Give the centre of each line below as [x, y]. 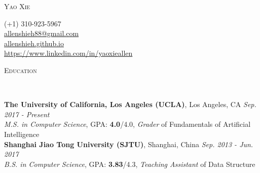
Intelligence [22, 134]
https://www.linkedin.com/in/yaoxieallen [68, 53]
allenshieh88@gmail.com [42, 33]
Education [21, 70]
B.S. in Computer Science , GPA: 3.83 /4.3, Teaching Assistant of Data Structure [130, 164]
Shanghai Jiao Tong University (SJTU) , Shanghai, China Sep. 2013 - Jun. [129, 144]
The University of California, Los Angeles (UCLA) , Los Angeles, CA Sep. [130, 104]
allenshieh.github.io [34, 43]
